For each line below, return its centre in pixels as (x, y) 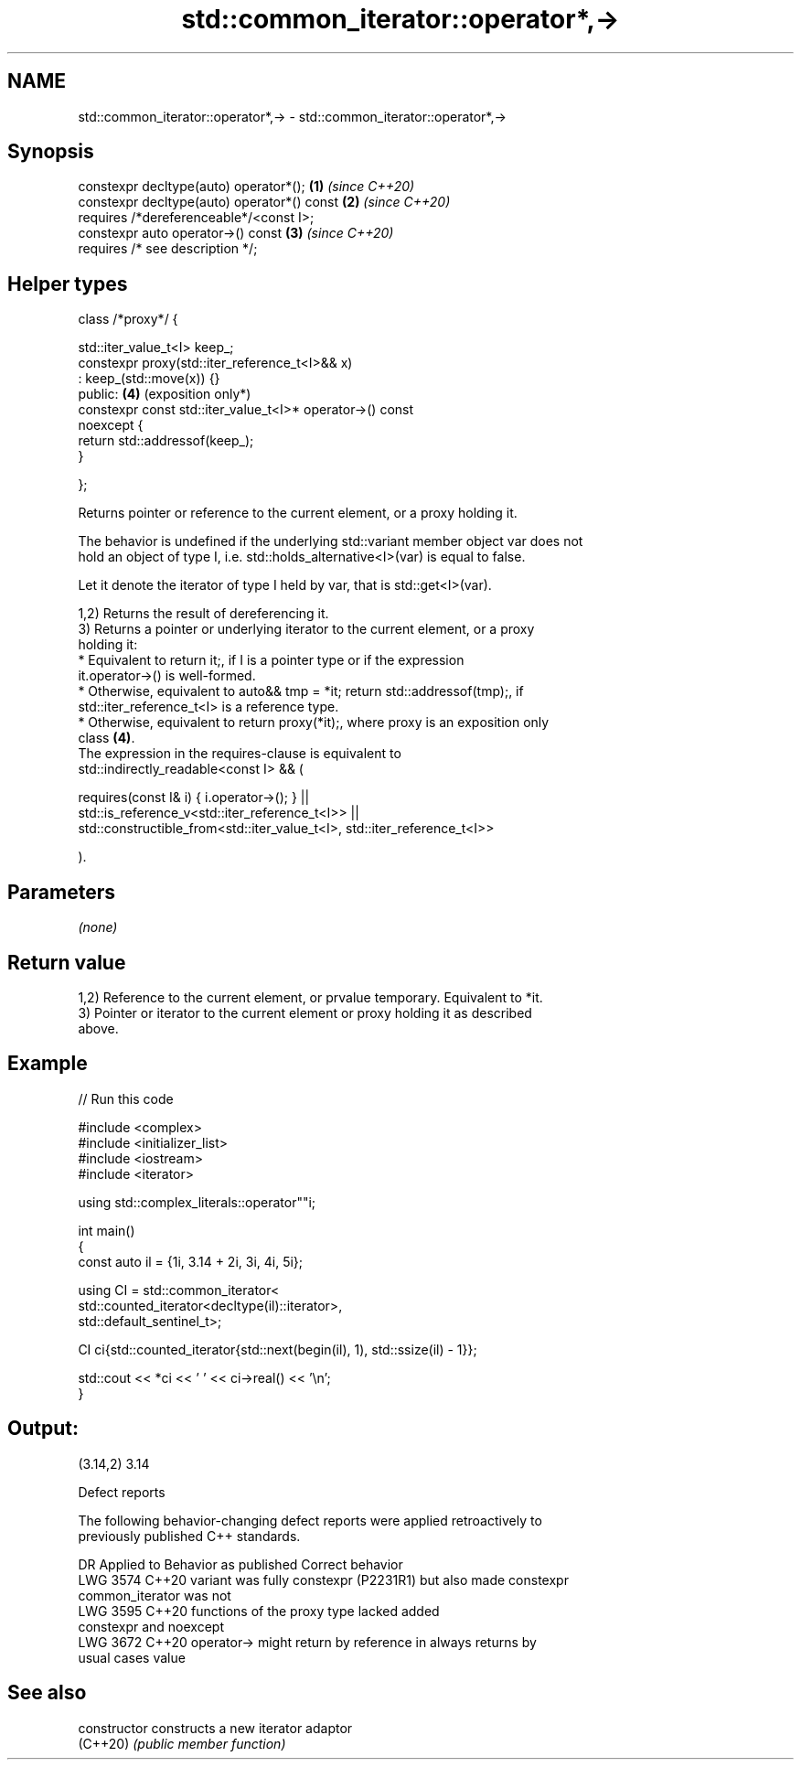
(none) (98, 927)
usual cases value (132, 1657)
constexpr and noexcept (151, 1626)
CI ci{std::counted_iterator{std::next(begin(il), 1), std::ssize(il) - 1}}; (278, 1349)
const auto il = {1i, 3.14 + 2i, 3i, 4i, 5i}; (191, 1261)
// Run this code (126, 1098)
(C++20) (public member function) (182, 1743)
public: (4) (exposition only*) (165, 394)
